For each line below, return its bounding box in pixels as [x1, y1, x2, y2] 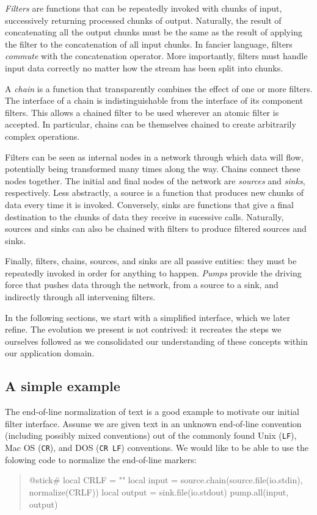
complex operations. [5, 129, 80, 142]
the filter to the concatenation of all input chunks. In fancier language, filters [5, 37, 293, 50]
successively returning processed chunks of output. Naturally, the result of [5, 13, 282, 26]
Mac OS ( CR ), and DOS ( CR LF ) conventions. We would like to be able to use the [5, 441, 308, 454]
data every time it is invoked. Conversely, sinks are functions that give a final [5, 198, 294, 211]
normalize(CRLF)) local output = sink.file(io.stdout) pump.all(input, [29, 485, 289, 498]
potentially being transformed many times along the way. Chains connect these [5, 162, 301, 175]
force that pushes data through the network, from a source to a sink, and [5, 278, 279, 291]
